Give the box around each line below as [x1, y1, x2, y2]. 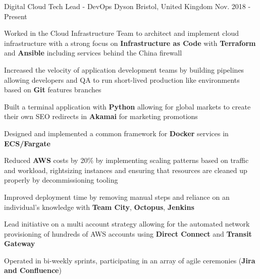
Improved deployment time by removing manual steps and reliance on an [4, 191, 230, 202]
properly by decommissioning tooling [4, 175, 118, 185]
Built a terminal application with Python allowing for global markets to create [4, 101, 251, 111]
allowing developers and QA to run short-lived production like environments [4, 74, 240, 85]
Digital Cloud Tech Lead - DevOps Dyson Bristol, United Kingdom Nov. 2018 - [4, 1, 251, 11]
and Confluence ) [4, 265, 62, 275]
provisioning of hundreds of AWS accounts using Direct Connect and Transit [4, 228, 252, 239]
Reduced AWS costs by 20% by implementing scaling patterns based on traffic [4, 155, 249, 165]
